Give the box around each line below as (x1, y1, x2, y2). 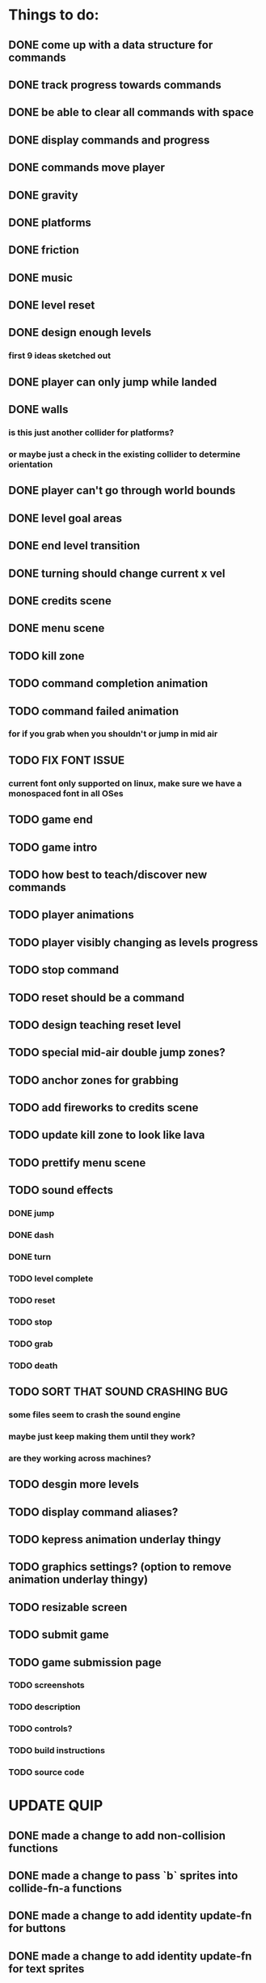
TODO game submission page (8, 1655, 162, 1670)
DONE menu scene (8, 621, 105, 635)
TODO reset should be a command (8, 991, 184, 1004)
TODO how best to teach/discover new (8, 868, 208, 881)
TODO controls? (8, 1723, 73, 1734)
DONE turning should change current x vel (8, 566, 226, 580)
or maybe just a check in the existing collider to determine (8, 449, 241, 460)
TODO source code (8, 1767, 85, 1778)
